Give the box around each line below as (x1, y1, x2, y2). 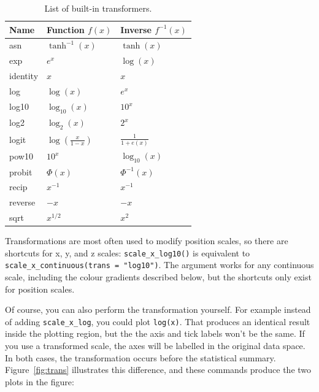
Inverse (120, 23, 152, 36)
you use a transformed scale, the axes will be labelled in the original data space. (5, 339, 306, 352)
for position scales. (5, 282, 75, 295)
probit (9, 165, 33, 178)
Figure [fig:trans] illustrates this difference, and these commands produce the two (5, 363, 312, 376)
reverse (9, 196, 36, 209)
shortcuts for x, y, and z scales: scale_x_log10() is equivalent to (5, 246, 250, 259)
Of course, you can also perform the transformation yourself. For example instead (5, 303, 311, 316)
